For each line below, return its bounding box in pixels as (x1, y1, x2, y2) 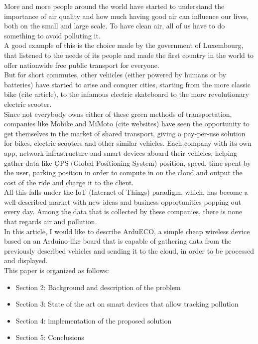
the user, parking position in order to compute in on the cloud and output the (4, 167, 243, 178)
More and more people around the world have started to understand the (4, 1, 225, 11)
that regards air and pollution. (4, 216, 97, 227)
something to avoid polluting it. (4, 30, 101, 40)
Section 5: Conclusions (15, 332, 84, 343)
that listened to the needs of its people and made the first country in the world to (4, 49, 254, 60)
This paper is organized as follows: (4, 265, 109, 276)
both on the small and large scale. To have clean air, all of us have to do (4, 20, 225, 31)
